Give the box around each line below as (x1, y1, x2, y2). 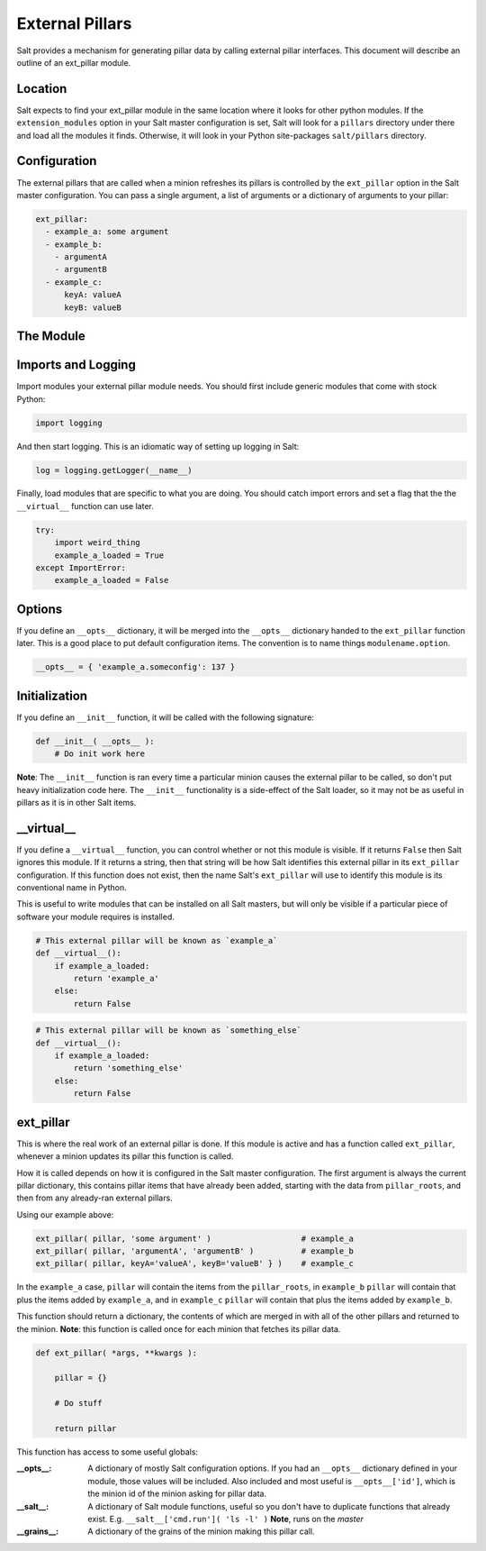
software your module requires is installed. (16, 911, 175, 922)
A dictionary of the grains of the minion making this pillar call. (87, 1526, 315, 1537)
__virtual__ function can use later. (16, 500, 155, 511)
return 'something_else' (73, 1063, 184, 1073)
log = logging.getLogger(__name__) (35, 465, 193, 475)
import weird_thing (54, 537, 141, 548)
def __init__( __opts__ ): (35, 735, 155, 746)
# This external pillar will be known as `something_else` (35, 1026, 301, 1036)
